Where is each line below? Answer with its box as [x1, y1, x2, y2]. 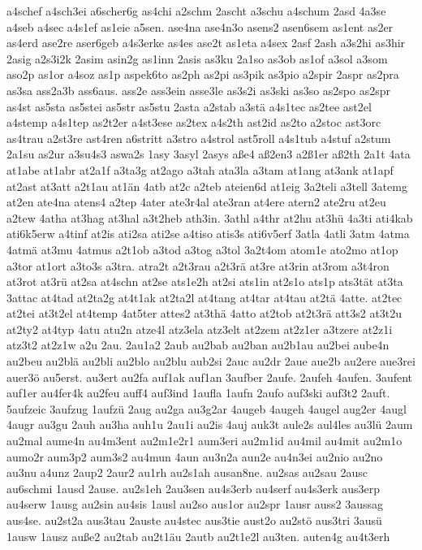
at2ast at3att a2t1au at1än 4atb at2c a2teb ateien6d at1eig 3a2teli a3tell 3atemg [6, 177, 407, 194]
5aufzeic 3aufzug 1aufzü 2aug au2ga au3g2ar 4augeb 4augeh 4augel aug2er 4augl [6, 400, 407, 417]
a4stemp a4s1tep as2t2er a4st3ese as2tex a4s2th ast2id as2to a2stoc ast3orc [6, 114, 381, 131]
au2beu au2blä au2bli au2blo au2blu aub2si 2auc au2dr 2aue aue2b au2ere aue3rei [6, 353, 416, 370]
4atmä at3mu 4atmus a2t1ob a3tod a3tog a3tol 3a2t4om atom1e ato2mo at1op [6, 240, 398, 258]
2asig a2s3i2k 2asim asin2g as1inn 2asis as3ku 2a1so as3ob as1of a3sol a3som [6, 50, 388, 67]
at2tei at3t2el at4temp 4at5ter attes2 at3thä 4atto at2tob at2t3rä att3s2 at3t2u [6, 305, 403, 322]
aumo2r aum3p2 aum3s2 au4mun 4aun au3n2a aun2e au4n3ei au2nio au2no [6, 448, 383, 465]
